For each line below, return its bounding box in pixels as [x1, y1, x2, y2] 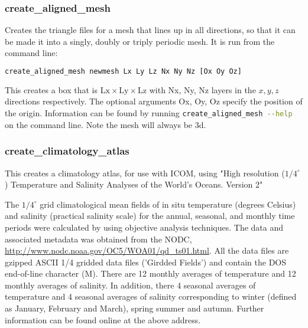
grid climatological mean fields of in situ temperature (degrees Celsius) [40, 198, 296, 210]
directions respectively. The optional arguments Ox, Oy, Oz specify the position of [5, 95, 303, 107]
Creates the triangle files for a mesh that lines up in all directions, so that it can [5, 24, 296, 36]
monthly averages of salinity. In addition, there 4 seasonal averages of [5, 278, 256, 291]
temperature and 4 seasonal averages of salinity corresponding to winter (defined [5, 290, 297, 303]
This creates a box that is [5, 83, 98, 96]
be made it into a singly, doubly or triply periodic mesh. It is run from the [5, 35, 275, 47]
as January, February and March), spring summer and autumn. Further [5, 302, 264, 314]
